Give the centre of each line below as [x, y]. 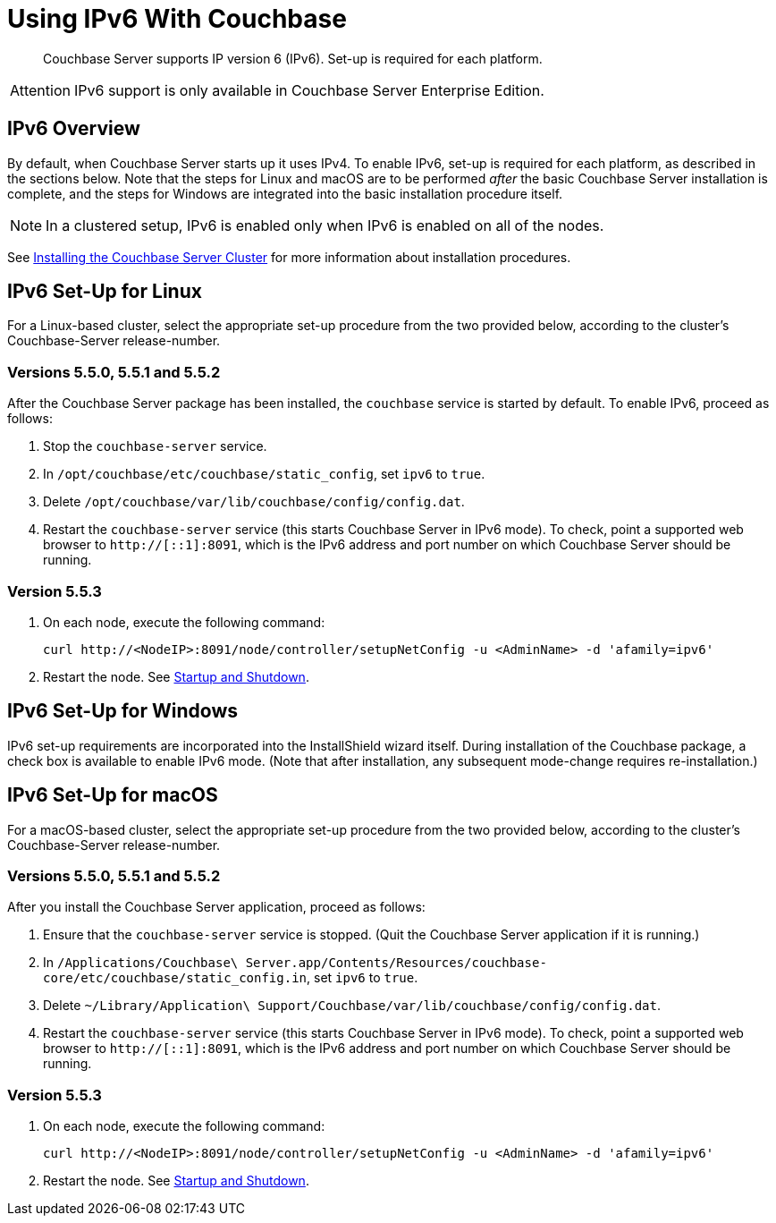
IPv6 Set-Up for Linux [105, 292]
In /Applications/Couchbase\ [141, 963]
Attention [40, 90]
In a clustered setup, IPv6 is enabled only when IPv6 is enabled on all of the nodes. [325, 225]
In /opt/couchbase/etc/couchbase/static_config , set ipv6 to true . [264, 474]
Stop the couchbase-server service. [155, 446]
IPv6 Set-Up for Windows [123, 711]
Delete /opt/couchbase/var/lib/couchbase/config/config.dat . [254, 502]
